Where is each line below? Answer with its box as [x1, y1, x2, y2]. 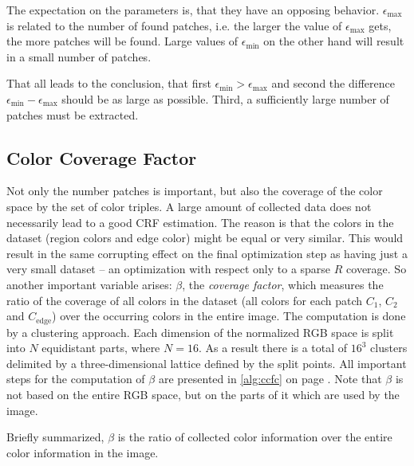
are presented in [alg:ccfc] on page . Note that [158, 370, 382, 387]
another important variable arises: [6, 276, 172, 292]
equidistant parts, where [41, 339, 160, 356]
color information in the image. [6, 444, 159, 460]
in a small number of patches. [6, 48, 152, 65]
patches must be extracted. [6, 106, 139, 123]
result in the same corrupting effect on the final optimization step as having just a [6, 245, 408, 261]
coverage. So [346, 260, 407, 277]
